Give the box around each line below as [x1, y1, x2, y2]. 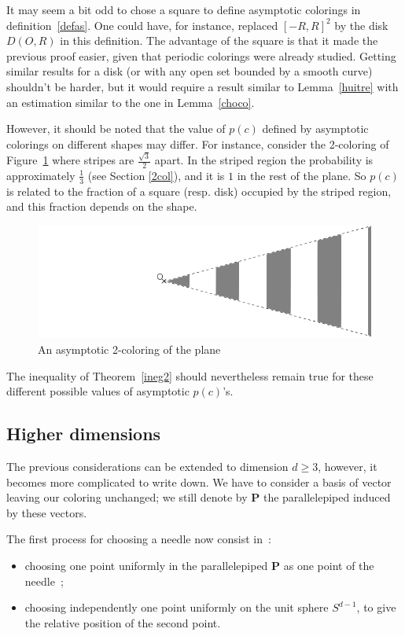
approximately [6, 167, 75, 183]
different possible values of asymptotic [6, 383, 190, 399]
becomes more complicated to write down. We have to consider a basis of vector [6, 473, 392, 490]
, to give [356, 599, 396, 616]
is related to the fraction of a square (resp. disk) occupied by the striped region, [6, 182, 392, 199]
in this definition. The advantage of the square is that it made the [60, 32, 378, 49]
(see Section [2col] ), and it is [87, 167, 225, 183]
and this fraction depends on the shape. [6, 198, 197, 215]
